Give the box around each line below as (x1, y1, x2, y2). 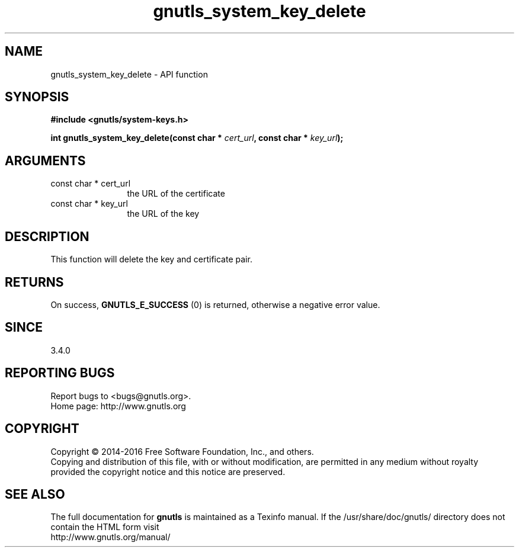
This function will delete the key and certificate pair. (50, 254, 252, 265)
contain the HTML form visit (50, 522, 159, 532)
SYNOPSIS (5, 89, 69, 105)
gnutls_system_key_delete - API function (50, 69, 208, 79)
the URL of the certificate (127, 188, 225, 199)
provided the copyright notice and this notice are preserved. (50, 466, 286, 477)
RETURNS (5, 274, 64, 290)
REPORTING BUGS (5, 365, 115, 381)
